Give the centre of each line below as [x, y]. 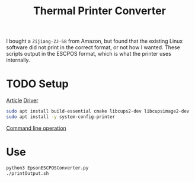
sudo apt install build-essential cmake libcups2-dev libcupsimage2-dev [98, 111]
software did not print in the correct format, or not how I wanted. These [93, 47]
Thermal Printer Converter [100, 11]
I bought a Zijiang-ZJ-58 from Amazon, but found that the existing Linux [95, 41]
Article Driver [22, 100]
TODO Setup [38, 84]
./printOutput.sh [28, 173]
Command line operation [36, 128]
